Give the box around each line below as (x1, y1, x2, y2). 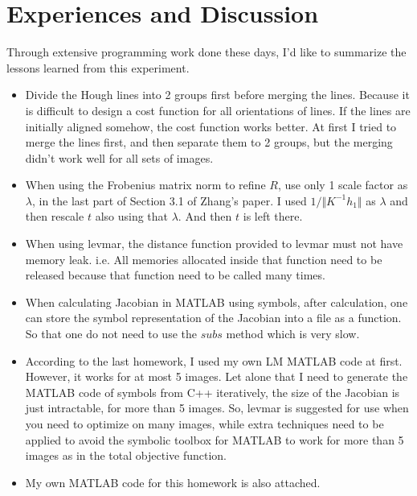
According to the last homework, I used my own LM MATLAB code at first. (25, 352, 403, 369)
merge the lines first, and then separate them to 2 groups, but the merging (25, 134, 393, 151)
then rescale (25, 208, 84, 225)
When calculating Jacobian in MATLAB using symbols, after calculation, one (25, 293, 408, 310)
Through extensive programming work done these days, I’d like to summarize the (6, 43, 407, 60)
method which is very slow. (226, 325, 360, 342)
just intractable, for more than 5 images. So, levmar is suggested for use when (25, 399, 409, 416)
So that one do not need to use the (25, 325, 197, 342)
